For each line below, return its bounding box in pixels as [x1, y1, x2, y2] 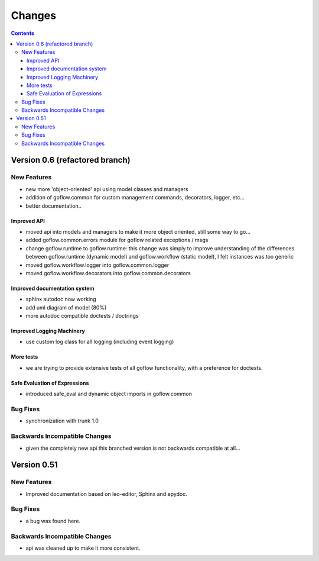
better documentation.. [25, 202, 82, 209]
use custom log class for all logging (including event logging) [25, 338, 174, 346]
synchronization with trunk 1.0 [25, 417, 99, 424]
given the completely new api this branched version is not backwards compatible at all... [25, 444, 240, 452]
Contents [11, 30, 35, 37]
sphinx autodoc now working [25, 296, 97, 303]
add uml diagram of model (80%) [25, 304, 107, 311]
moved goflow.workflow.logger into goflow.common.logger [25, 261, 170, 269]
